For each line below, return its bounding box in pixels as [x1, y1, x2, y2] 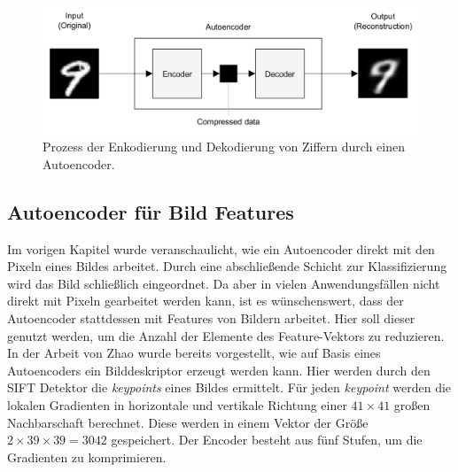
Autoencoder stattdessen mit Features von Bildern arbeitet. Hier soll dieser [7, 309, 415, 328]
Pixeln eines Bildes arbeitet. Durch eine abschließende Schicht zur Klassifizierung [7, 257, 447, 275]
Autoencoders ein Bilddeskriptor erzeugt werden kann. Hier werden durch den [7, 360, 431, 379]
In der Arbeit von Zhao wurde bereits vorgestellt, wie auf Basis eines [7, 344, 381, 362]
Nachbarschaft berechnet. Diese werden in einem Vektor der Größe [7, 413, 369, 431]
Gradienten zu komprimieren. [7, 447, 167, 466]
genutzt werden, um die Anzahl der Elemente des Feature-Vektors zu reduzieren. [7, 326, 445, 344]
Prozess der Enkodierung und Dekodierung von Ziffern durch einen [43, 137, 405, 156]
